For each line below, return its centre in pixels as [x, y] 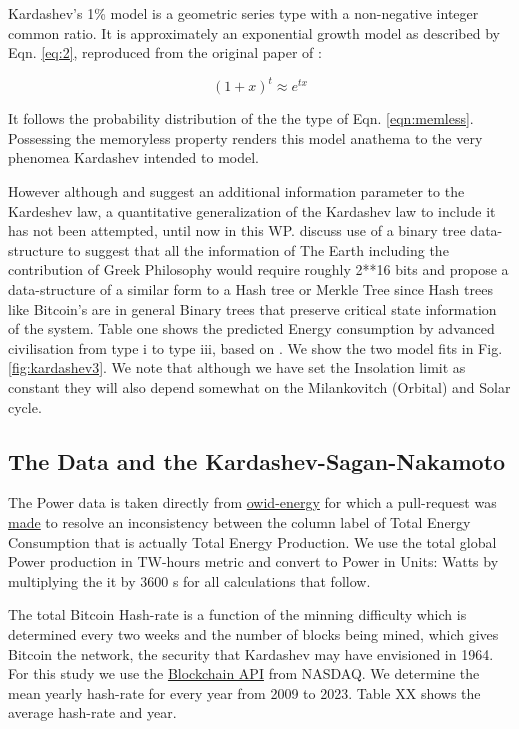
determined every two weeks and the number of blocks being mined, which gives [253, 633]
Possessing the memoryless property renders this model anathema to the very [245, 137]
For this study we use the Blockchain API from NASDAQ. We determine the [244, 673]
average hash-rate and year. [92, 712]
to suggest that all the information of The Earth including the [258, 249]
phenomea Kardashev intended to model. [133, 157]
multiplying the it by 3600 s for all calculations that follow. [189, 580]
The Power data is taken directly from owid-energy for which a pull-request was [252, 502]
